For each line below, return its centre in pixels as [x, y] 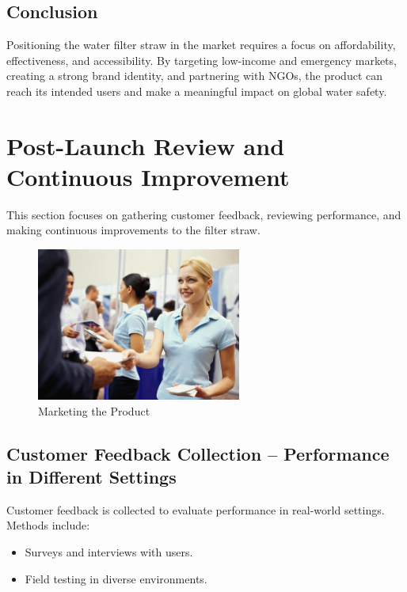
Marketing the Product [94, 410]
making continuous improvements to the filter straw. [133, 230]
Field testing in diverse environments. [116, 578]
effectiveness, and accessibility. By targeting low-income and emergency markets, [202, 60]
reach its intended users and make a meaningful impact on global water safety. [197, 91]
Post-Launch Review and [146, 145]
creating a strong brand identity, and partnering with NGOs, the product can [195, 76]
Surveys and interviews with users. [109, 551]
